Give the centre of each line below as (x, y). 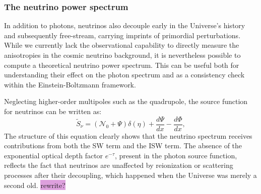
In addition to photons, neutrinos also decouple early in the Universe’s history (125, 25)
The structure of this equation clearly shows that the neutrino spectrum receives (128, 135)
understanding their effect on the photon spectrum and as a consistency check (124, 75)
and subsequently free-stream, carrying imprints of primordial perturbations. (122, 35)
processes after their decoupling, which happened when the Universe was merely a (130, 175)
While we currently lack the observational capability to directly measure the (122, 45)
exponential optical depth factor (54, 155)
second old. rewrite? (35, 185)
